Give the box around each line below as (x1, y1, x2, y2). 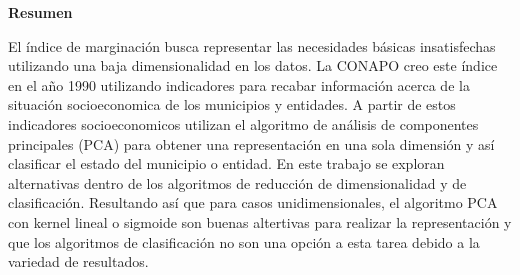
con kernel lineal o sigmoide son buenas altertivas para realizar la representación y (8, 211, 512, 232)
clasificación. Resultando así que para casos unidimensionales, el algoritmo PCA (8, 192, 498, 213)
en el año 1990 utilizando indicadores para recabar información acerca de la (8, 74, 470, 95)
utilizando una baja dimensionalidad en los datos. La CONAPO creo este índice (8, 55, 498, 76)
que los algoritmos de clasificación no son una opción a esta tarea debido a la (8, 231, 480, 252)
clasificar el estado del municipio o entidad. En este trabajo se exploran (8, 153, 445, 174)
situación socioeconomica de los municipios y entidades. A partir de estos (8, 94, 456, 115)
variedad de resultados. (8, 251, 149, 272)
